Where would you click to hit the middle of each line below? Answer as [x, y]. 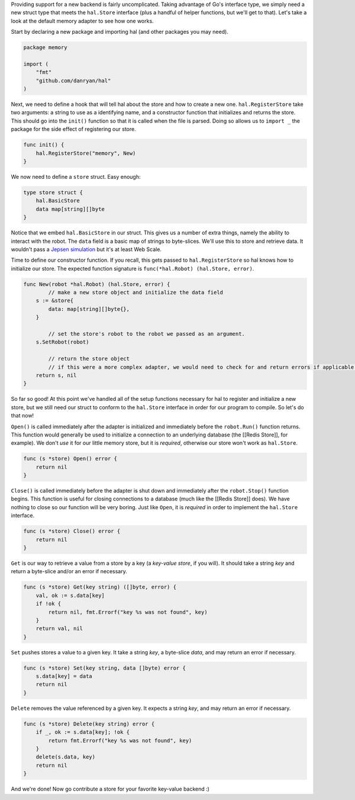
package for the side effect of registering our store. [73, 129]
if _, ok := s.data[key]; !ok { [83, 732]
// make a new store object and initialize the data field [136, 293]
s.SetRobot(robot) [62, 342]
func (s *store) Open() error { [70, 459]
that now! [22, 416]
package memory [45, 48]
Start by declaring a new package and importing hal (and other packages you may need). [120, 32]
